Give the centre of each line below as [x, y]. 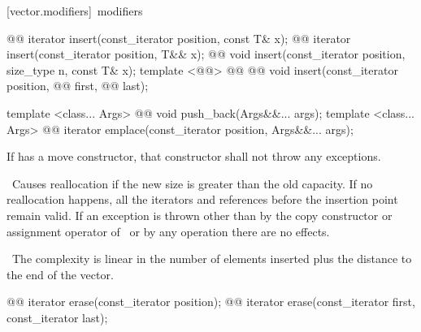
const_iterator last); [57, 317]
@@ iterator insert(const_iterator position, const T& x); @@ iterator [179, 38]
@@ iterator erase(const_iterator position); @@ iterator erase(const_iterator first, [211, 302]
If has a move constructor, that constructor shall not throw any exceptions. [194, 156]
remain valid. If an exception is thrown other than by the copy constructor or [200, 215]
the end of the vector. [60, 274]
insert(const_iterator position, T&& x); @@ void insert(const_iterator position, [206, 54]
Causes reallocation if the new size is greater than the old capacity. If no [192, 183]
